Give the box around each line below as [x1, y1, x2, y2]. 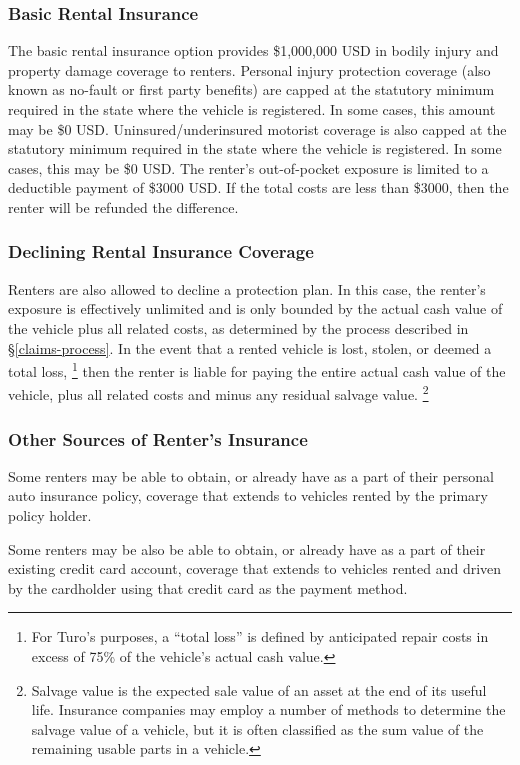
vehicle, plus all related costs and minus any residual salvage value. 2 [8, 381, 429, 405]
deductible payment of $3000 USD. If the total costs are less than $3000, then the [8, 177, 509, 198]
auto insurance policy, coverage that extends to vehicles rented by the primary [8, 485, 488, 506]
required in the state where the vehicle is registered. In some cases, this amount [8, 99, 496, 119]
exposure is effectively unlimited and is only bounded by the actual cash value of [8, 298, 503, 319]
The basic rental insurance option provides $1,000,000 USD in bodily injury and [8, 40, 499, 61]
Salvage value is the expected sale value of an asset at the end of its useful [31, 679, 487, 700]
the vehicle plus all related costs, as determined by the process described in [8, 317, 469, 338]
